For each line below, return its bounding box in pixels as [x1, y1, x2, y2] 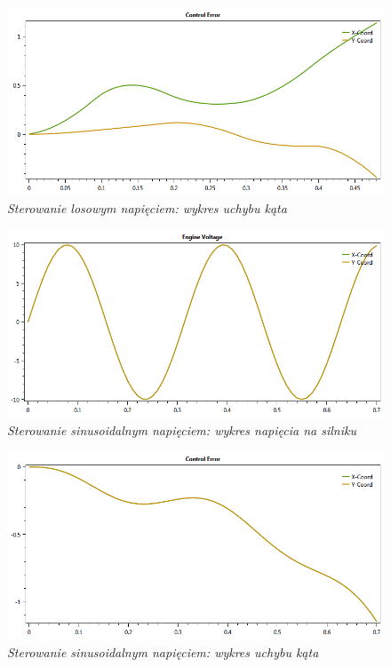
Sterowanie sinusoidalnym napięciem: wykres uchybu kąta [7, 642, 319, 661]
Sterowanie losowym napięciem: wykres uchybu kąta [7, 198, 287, 217]
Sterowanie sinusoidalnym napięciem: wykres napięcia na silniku [7, 420, 356, 439]
